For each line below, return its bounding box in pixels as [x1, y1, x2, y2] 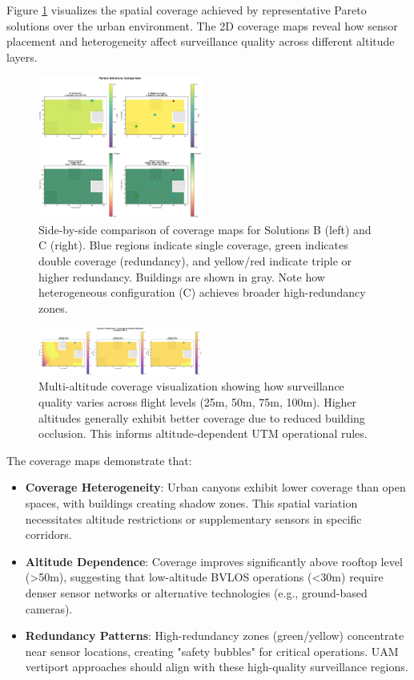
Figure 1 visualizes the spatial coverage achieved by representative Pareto [6, 2, 367, 18]
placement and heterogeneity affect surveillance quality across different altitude [6, 33, 395, 50]
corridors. [25, 526, 72, 543]
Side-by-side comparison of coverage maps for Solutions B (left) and [38, 221, 372, 237]
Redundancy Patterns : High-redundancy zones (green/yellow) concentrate [25, 627, 404, 644]
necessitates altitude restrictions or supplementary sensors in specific [25, 510, 362, 527]
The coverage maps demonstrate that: [6, 451, 192, 468]
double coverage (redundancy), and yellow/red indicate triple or [38, 253, 352, 269]
